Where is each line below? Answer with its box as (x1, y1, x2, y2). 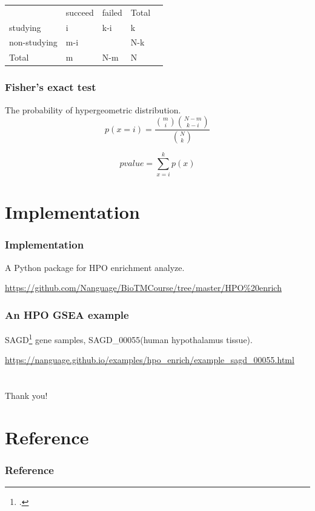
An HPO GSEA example (5, 307, 129, 322)
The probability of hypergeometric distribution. (5, 103, 181, 116)
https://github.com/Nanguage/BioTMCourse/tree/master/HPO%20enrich (5, 281, 282, 294)
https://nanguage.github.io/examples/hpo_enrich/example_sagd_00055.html (5, 353, 294, 366)
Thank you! (5, 389, 48, 402)
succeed (65, 5, 94, 18)
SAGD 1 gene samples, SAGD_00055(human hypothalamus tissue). (5, 332, 253, 346)
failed (102, 5, 122, 18)
